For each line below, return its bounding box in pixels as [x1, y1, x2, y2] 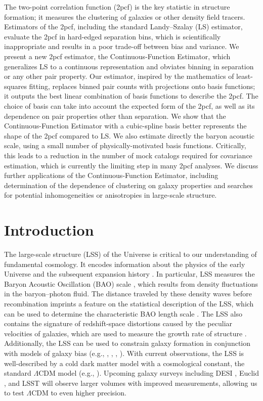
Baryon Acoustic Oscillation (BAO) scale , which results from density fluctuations [4, 278, 258, 289]
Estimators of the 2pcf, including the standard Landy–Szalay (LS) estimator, [4, 21, 243, 32]
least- [236, 71, 253, 81]
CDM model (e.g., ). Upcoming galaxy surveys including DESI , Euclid [38, 368, 259, 378]
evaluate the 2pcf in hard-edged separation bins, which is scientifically [4, 31, 221, 41]
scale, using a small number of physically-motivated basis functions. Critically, [4, 140, 246, 151]
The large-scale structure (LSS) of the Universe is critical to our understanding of [4, 249, 257, 259]
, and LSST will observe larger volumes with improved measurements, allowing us [4, 377, 257, 388]
